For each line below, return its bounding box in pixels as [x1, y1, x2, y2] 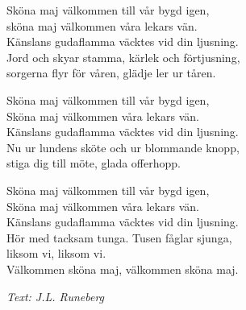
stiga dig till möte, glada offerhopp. [6, 155, 181, 172]
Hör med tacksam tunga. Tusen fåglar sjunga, [6, 229, 232, 246]
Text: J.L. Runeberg [6, 287, 105, 304]
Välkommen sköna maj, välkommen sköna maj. [6, 260, 239, 277]
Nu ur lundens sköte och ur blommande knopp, [6, 138, 240, 155]
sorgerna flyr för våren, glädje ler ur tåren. [6, 64, 216, 81]
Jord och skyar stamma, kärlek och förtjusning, [6, 48, 240, 65]
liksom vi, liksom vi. [6, 245, 106, 262]
